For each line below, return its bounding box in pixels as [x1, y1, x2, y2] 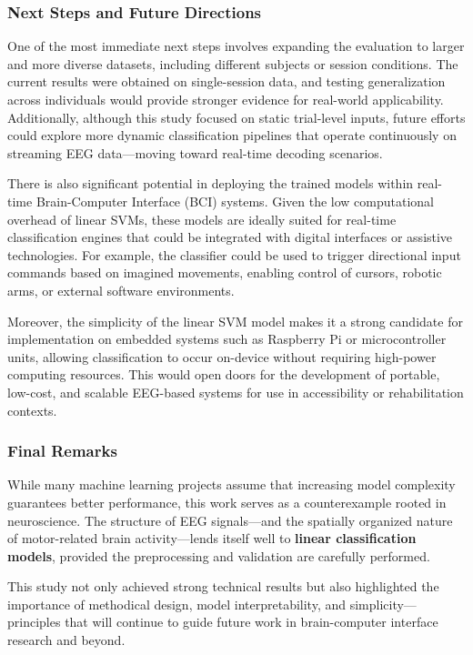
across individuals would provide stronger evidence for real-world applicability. [7, 90, 444, 108]
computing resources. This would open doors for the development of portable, [7, 365, 440, 384]
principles [7, 612, 61, 631]
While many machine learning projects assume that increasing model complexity [7, 475, 456, 494]
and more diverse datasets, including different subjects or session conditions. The [7, 54, 458, 73]
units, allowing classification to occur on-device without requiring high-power [7, 347, 437, 366]
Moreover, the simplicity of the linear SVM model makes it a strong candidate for [7, 311, 463, 330]
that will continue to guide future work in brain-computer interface [65, 612, 438, 631]
